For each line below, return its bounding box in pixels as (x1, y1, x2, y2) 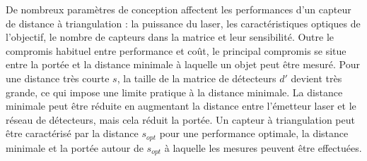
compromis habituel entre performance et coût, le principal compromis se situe (6, 43, 346, 58)
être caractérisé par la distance (6, 126, 139, 141)
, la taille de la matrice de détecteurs (117, 70, 276, 85)
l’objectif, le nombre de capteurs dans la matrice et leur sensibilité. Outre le (6, 30, 334, 44)
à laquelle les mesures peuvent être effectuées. (164, 140, 362, 155)
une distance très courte (6, 70, 110, 85)
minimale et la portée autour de (6, 140, 144, 155)
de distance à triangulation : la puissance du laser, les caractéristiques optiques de (6, 15, 361, 30)
